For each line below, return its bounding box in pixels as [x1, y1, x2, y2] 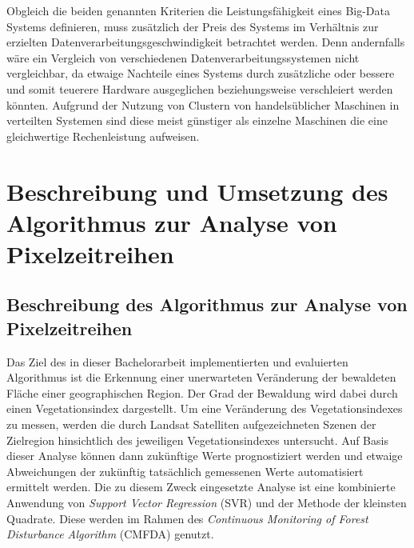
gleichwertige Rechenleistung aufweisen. [6, 127, 200, 144]
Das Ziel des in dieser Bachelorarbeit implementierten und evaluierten [6, 353, 348, 370]
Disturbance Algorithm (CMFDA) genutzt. [6, 526, 214, 542]
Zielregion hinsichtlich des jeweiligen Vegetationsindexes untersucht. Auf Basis [6, 431, 388, 448]
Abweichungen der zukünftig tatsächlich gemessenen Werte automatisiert [6, 462, 364, 479]
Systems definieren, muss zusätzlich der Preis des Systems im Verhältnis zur [6, 18, 379, 34]
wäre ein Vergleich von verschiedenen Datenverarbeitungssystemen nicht [6, 49, 360, 66]
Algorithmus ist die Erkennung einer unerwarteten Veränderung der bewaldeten [6, 369, 396, 386]
